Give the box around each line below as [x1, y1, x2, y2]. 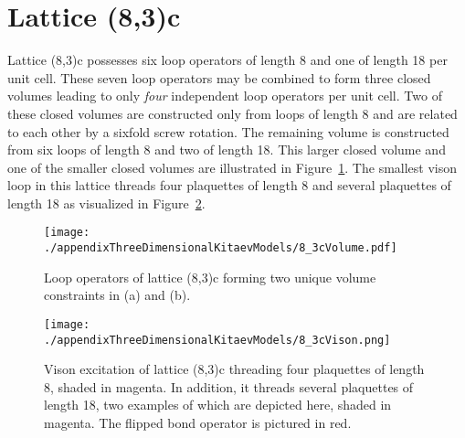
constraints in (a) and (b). [44, 285, 191, 304]
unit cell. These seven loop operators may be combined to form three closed [7, 68, 431, 87]
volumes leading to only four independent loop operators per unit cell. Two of [7, 86, 442, 105]
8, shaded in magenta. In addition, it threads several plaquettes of [44, 377, 414, 396]
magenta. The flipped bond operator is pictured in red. [44, 413, 352, 433]
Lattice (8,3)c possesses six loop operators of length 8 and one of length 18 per [7, 50, 448, 69]
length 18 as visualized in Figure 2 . [7, 193, 206, 212]
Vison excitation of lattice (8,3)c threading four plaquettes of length [44, 359, 425, 379]
